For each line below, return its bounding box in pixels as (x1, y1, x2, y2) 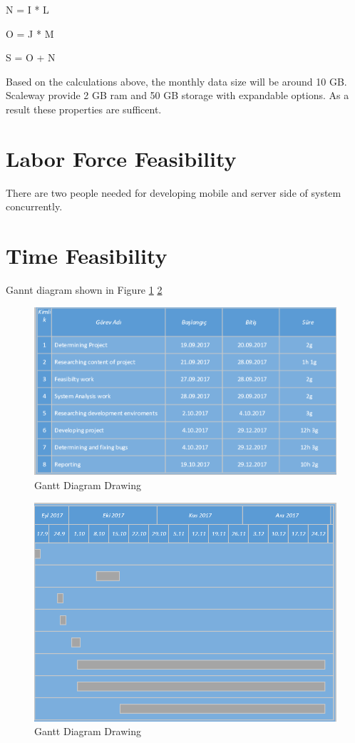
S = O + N (6, 50, 56, 65)
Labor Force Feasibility (6, 143, 237, 173)
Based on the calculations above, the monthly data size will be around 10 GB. (6, 73, 347, 88)
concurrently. (6, 199, 63, 214)
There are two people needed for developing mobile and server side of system (6, 185, 341, 200)
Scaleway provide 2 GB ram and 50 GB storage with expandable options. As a (6, 88, 349, 103)
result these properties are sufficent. (6, 101, 162, 116)
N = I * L (6, 2, 49, 16)
